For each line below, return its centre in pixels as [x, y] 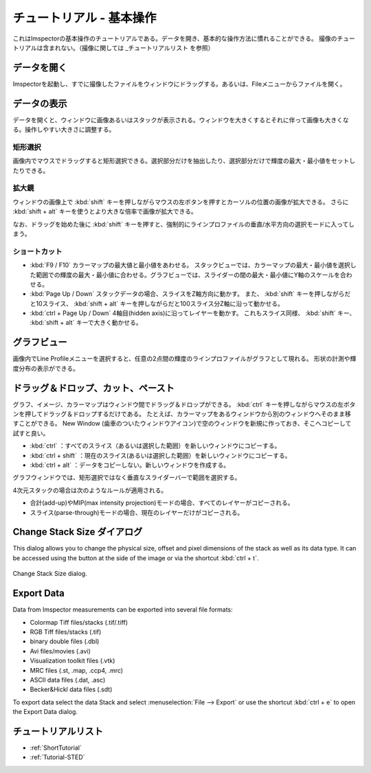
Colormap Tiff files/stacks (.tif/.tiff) [79, 622]
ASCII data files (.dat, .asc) [68, 680]
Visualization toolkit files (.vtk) [72, 661]
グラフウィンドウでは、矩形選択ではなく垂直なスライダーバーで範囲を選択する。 [127, 478]
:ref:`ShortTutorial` [56, 748]
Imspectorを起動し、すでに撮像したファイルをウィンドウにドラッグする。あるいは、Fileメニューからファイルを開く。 [179, 84]
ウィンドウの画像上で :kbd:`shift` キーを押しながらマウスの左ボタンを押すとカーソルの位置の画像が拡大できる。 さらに [181, 202]
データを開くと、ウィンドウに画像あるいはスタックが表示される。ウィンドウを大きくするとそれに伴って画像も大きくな [181, 119]
